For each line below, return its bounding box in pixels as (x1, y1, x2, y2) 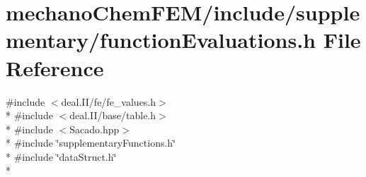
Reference (6, 53, 104, 82)
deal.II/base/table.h (69, 108, 156, 123)
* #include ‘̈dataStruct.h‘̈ (6, 149, 117, 164)
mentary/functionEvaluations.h (6, 25, 316, 54)
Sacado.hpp (69, 121, 120, 136)
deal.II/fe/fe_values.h (61, 94, 156, 109)
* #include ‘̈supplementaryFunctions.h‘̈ (6, 135, 176, 150)
